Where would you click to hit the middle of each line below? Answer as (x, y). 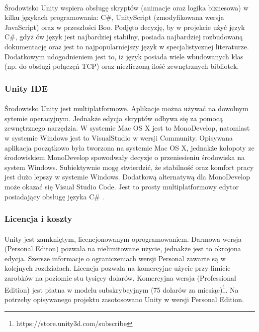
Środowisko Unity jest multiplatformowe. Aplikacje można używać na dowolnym (127, 108)
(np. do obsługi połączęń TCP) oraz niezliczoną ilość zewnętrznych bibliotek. (122, 66)
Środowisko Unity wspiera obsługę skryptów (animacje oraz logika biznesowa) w (127, 7)
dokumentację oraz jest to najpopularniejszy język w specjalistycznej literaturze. (127, 46)
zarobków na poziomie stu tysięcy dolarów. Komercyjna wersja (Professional (120, 277)
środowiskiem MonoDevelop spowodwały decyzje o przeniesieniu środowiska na (125, 157)
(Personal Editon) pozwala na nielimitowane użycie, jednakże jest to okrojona (123, 249)
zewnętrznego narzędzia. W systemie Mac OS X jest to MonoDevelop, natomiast (127, 128)
